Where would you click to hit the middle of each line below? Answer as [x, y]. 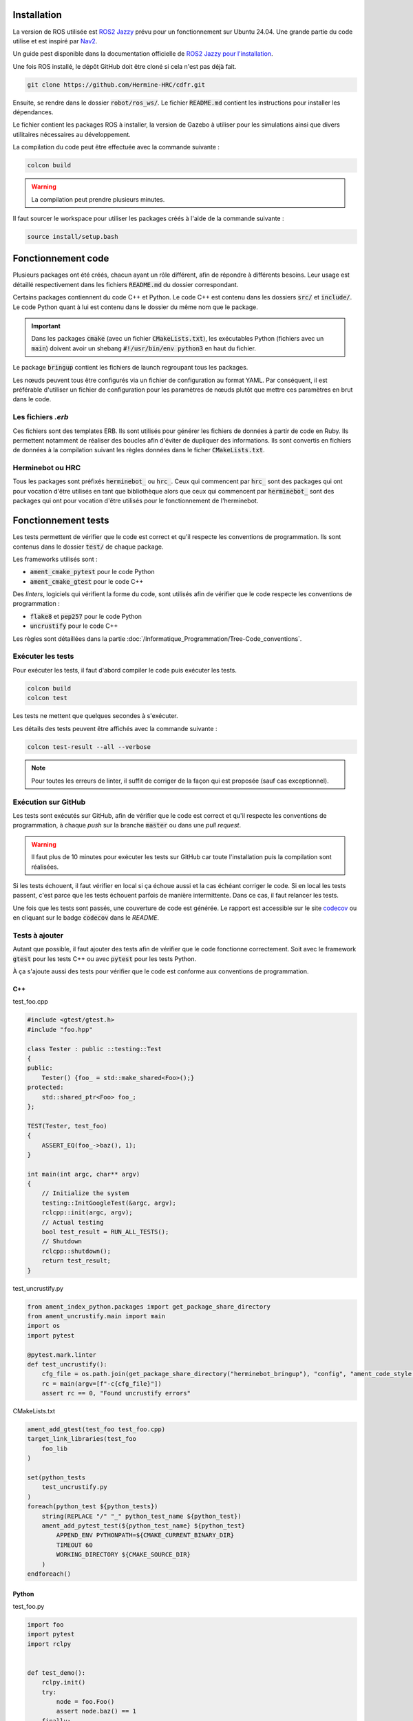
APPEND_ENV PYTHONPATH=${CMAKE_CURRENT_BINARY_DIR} [145, 1535]
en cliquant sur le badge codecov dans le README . [86, 918]
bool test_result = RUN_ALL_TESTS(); [105, 1232]
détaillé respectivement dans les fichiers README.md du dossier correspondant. [126, 284]
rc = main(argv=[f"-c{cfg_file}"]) [102, 1383]
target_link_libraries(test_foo [82, 1439]
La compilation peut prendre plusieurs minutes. [98, 199]
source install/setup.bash [73, 236]
